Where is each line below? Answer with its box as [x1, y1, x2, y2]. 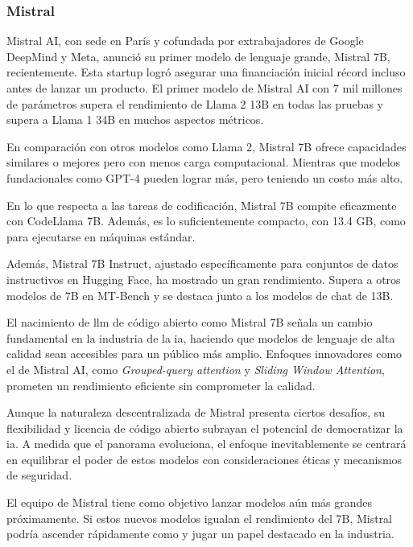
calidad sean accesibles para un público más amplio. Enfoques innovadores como [6, 345, 403, 362]
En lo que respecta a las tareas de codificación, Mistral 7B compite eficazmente [6, 196, 397, 213]
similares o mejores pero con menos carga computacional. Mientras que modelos [6, 154, 401, 171]
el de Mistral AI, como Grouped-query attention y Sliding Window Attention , [6, 360, 385, 377]
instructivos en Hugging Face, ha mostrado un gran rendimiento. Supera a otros [6, 270, 401, 287]
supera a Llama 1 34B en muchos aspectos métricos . [6, 111, 264, 128]
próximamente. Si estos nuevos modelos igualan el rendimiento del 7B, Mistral [6, 509, 393, 526]
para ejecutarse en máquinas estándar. [6, 228, 196, 245]
